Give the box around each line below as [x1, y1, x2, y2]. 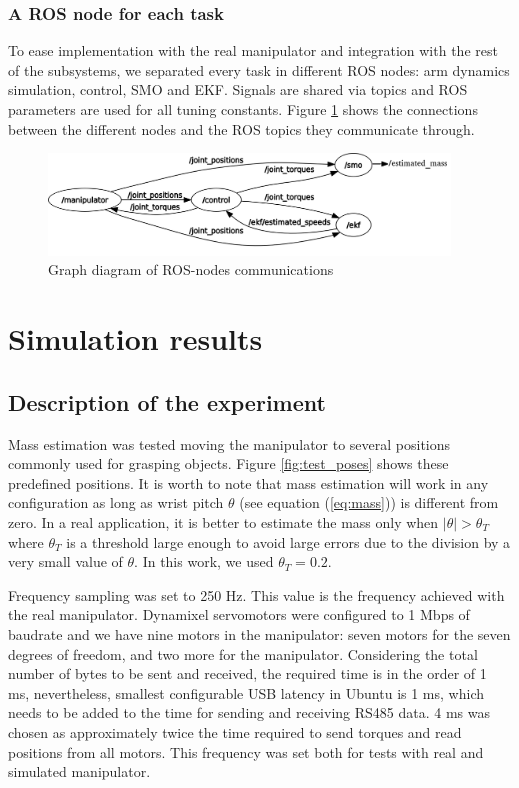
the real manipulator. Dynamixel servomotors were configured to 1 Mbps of [8, 604, 470, 625]
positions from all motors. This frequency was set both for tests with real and [8, 741, 484, 762]
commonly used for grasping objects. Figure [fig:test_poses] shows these [8, 453, 449, 474]
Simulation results [8, 318, 263, 359]
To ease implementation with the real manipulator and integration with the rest [8, 40, 498, 61]
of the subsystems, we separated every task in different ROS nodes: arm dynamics [8, 59, 510, 80]
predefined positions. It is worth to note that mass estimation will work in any [8, 472, 489, 493]
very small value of [8, 551, 123, 572]
